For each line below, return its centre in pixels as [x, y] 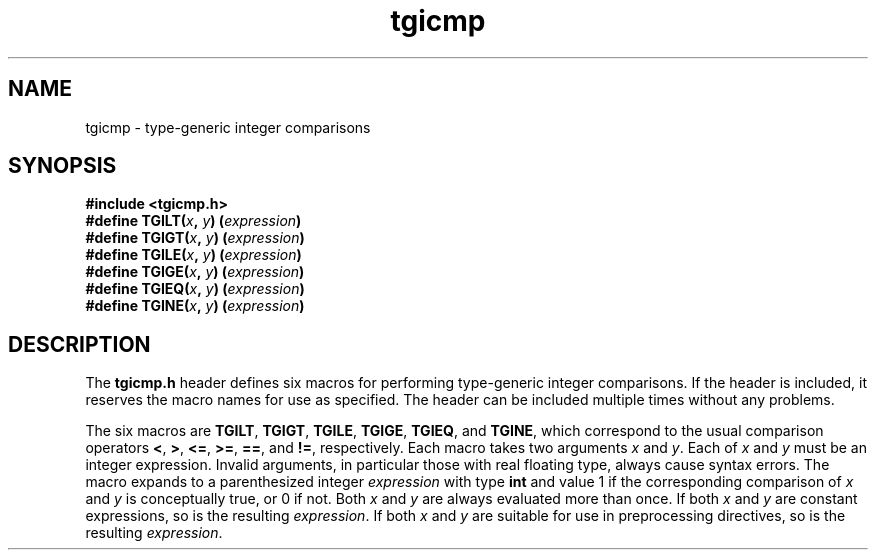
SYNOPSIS [62, 166]
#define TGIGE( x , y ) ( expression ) [195, 272]
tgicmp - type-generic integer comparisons [228, 127]
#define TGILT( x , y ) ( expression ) [193, 221]
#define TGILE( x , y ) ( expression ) [193, 255]
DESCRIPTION [79, 344]
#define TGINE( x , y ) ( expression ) [195, 306]
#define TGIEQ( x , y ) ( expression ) [195, 289]
